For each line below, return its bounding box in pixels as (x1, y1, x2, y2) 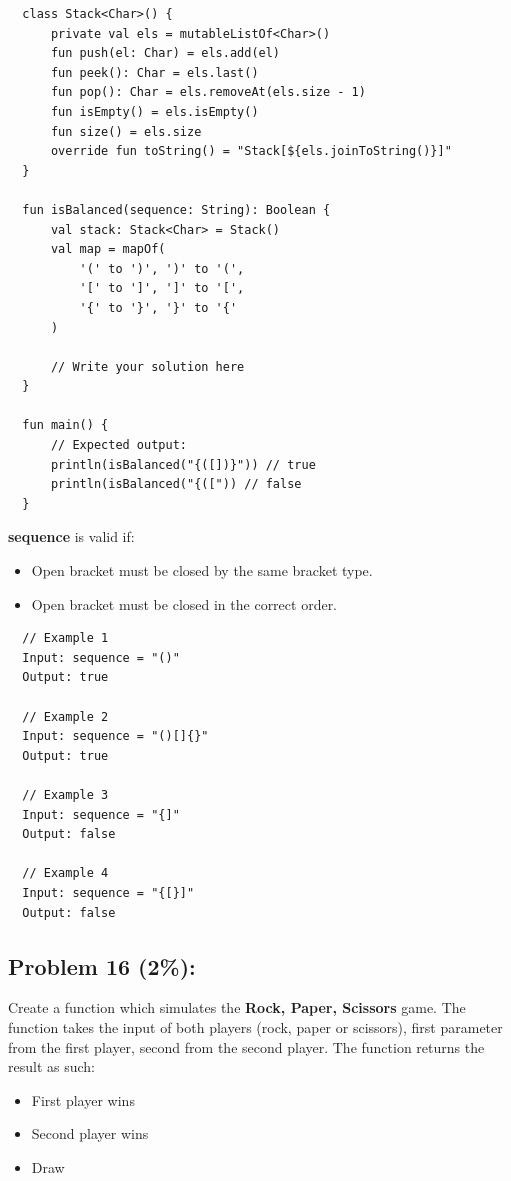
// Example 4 (22, 866, 109, 881)
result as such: (8, 1056, 95, 1077)
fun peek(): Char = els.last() (50, 65, 259, 80)
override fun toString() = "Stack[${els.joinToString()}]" (50, 144, 452, 159)
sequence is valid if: (8, 526, 135, 547)
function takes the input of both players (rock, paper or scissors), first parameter (8, 1016, 503, 1037)
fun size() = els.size (50, 124, 202, 139)
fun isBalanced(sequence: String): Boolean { (22, 202, 331, 217)
